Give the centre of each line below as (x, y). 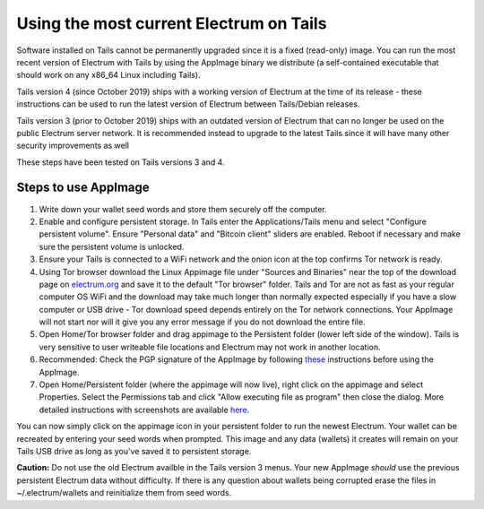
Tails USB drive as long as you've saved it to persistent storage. (134, 451)
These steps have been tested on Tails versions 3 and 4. (121, 162)
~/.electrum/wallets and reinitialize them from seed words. (124, 493)
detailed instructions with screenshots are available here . (144, 410)
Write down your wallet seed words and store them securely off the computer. (183, 209)
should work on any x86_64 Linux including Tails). (108, 75)
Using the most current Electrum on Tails (172, 23)
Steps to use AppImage (83, 188)
